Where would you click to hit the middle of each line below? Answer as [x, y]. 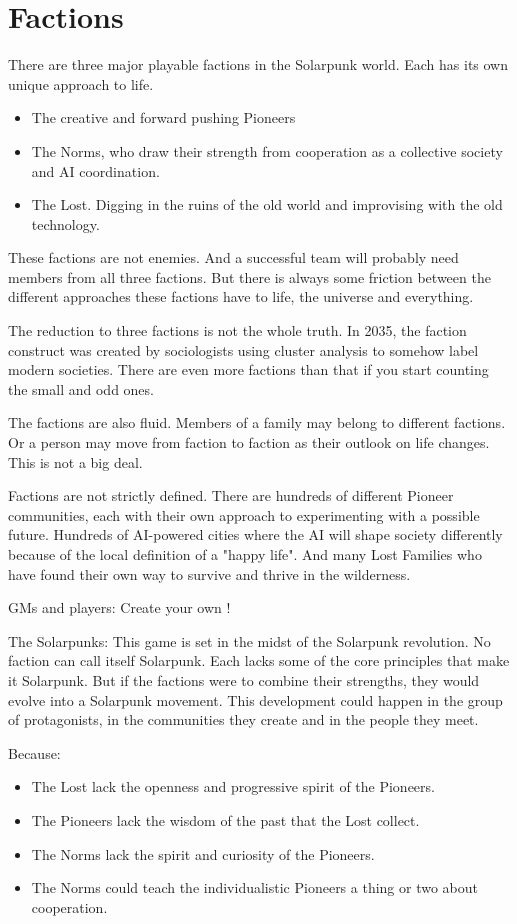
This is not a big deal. [75, 461]
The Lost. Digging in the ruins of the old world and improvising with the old [267, 204]
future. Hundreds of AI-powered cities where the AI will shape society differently [255, 534]
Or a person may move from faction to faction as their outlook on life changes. [249, 442]
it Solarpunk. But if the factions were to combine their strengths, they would [244, 679]
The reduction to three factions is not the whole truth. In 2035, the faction [237, 330]
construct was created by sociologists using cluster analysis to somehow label [243, 349]
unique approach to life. [81, 83]
